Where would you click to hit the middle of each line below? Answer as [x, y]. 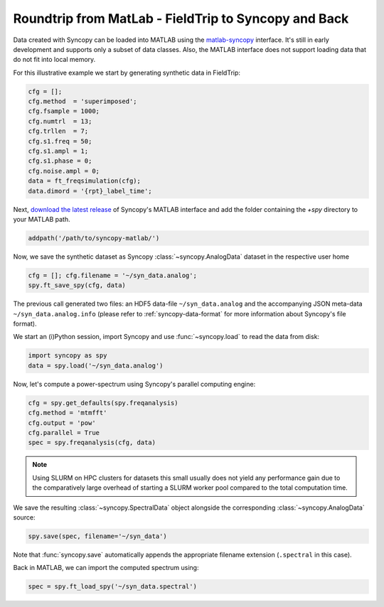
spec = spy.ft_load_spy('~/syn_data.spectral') [112, 587]
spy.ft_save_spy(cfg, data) [77, 285]
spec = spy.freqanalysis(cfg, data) [92, 443]
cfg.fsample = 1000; [64, 111]
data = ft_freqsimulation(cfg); [85, 181]
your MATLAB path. [42, 219]
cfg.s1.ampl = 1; [58, 151]
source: [24, 517]
